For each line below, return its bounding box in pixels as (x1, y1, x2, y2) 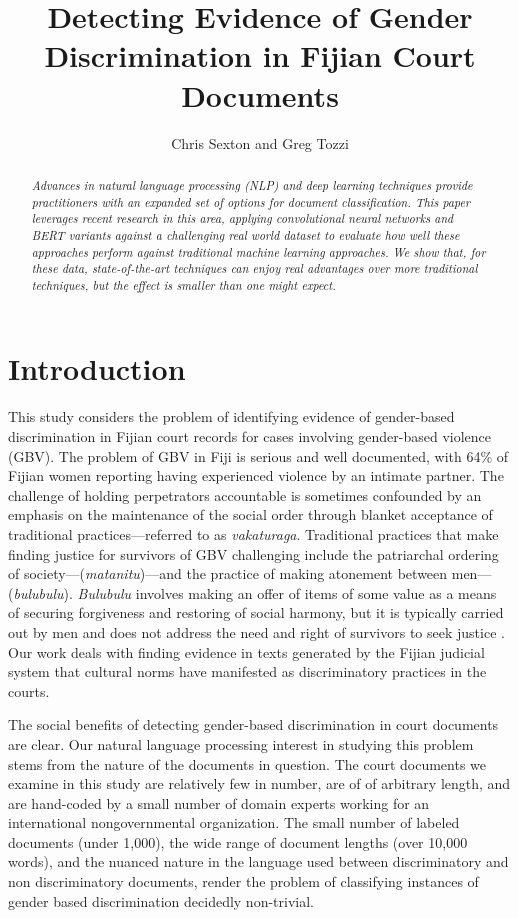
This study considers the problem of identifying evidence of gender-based (8, 406, 455, 427)
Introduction (8, 348, 186, 389)
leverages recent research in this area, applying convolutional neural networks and (31, 210, 454, 227)
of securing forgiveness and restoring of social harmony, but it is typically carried (8, 602, 504, 623)
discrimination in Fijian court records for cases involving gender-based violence (8, 426, 492, 447)
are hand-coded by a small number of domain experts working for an (8, 792, 430, 813)
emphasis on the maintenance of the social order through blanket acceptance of (8, 504, 493, 525)
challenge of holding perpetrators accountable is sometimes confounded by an (8, 484, 482, 505)
